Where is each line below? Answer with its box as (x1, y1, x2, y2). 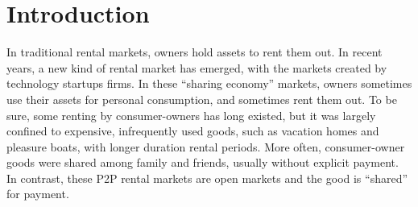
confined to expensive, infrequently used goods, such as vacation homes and (6, 122, 379, 139)
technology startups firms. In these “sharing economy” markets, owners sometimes (6, 75, 412, 92)
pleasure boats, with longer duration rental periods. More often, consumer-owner (6, 138, 405, 155)
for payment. (6, 185, 69, 202)
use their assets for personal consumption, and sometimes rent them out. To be (6, 90, 397, 107)
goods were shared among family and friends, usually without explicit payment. (6, 154, 399, 171)
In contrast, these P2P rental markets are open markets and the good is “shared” (6, 169, 408, 186)
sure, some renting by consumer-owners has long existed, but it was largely (6, 106, 376, 123)
